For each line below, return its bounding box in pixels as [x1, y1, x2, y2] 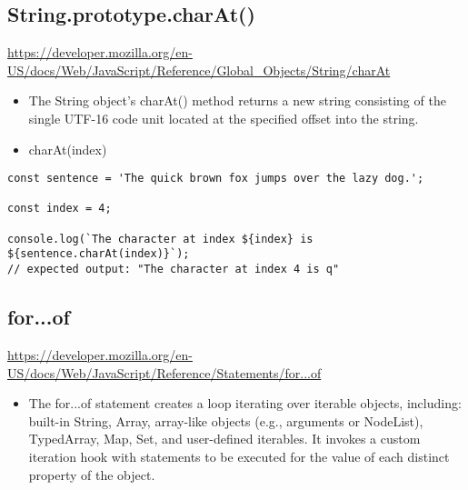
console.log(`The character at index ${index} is [7, 232, 314, 245]
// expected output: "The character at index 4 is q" [7, 263, 340, 276]
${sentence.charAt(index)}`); [7, 247, 190, 261]
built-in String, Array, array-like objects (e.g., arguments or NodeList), [28, 411, 423, 430]
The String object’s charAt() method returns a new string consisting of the [28, 91, 446, 110]
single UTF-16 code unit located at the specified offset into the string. [28, 108, 419, 127]
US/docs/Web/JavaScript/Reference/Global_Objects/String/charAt [7, 60, 391, 79]
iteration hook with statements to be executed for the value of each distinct [28, 446, 450, 465]
